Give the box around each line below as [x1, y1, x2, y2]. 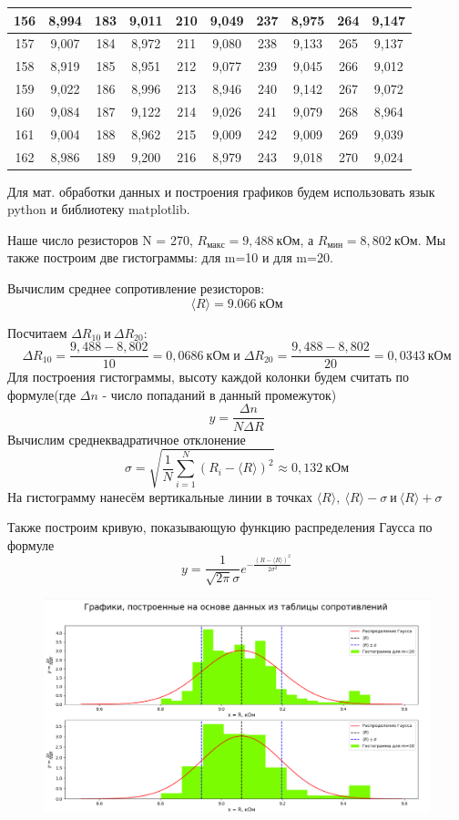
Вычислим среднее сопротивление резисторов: [7, 279, 265, 298]
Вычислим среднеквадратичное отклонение [7, 429, 246, 448]
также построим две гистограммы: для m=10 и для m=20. [7, 248, 333, 267]
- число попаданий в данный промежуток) [102, 384, 337, 404]
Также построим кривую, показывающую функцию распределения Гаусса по [7, 518, 433, 537]
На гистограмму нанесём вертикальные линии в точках [7, 487, 312, 506]
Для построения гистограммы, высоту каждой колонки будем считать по [7, 367, 410, 386]
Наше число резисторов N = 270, [7, 230, 193, 249]
